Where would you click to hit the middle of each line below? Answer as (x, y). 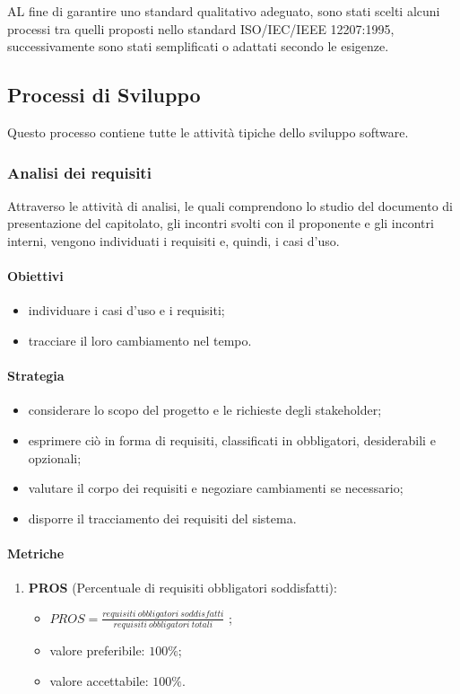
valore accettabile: (99, 680)
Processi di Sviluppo (104, 95)
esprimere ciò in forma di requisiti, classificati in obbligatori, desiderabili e (232, 439)
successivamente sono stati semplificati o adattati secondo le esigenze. (198, 46)
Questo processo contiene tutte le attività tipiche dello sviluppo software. (208, 132)
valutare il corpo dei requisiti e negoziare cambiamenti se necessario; (216, 488)
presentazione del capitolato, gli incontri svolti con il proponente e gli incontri (221, 223)
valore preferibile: (97, 650)
